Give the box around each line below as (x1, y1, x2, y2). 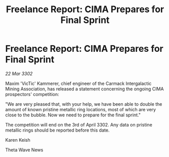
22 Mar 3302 (5, 70, 33, 77)
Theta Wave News (5, 146, 44, 153)
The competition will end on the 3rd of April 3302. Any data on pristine (5, 121, 153, 128)
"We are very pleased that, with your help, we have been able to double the (5, 101, 162, 107)
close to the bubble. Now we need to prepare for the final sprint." (5, 112, 141, 118)
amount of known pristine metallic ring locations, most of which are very (5, 106, 156, 112)
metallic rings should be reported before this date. (5, 127, 110, 133)
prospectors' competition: (5, 91, 59, 97)
